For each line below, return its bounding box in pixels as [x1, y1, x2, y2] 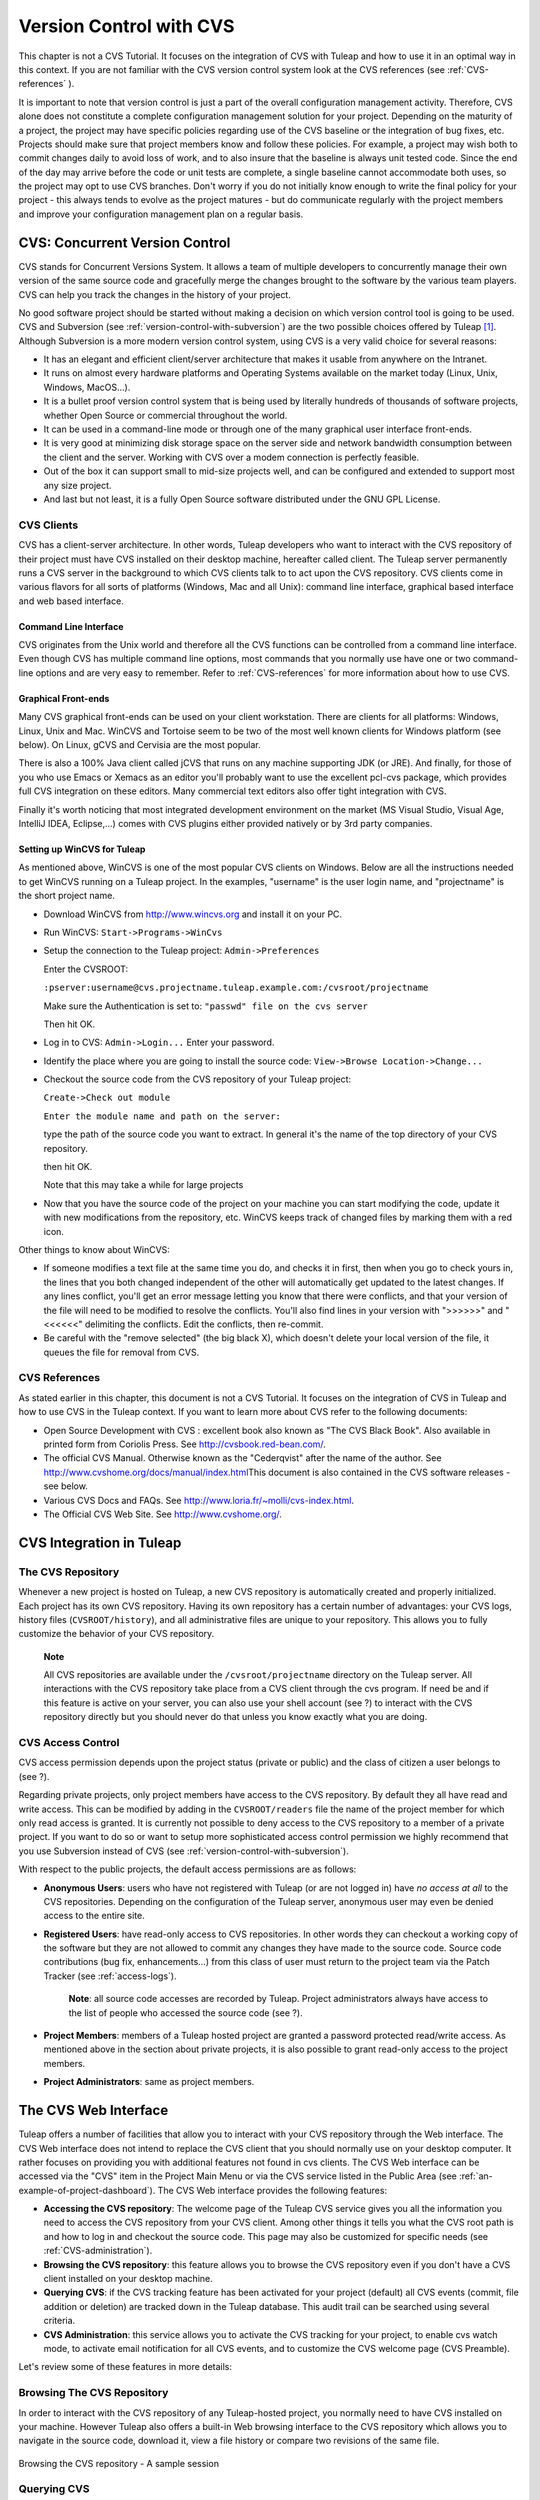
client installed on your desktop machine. [43, 2273, 214, 2285]
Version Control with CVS [18, 15, 235, 37]
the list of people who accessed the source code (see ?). [68, 2006, 304, 2019]
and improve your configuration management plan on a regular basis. [18, 208, 304, 220]
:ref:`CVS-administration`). [43, 2245, 153, 2257]
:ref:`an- [458, 2170, 494, 2182]
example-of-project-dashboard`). [18, 2184, 156, 2196]
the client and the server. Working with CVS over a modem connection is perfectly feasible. [43, 451, 420, 463]
